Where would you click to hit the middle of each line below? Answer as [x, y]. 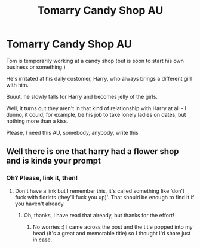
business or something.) [36, 67]
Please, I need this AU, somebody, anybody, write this [72, 132]
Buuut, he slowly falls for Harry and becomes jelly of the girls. [82, 96]
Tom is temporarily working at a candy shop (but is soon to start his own [95, 61]
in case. [42, 240]
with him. [17, 85]
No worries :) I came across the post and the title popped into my [113, 227]
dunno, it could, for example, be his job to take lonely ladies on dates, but [96, 114]
